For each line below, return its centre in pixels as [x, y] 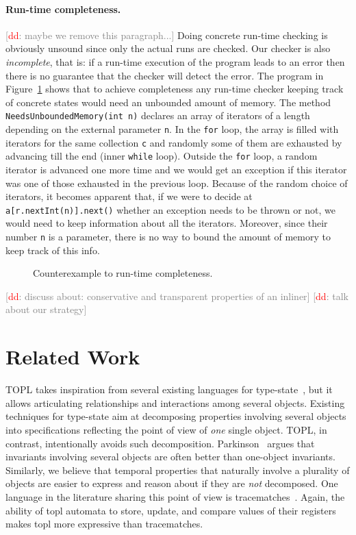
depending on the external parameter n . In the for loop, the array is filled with [172, 129]
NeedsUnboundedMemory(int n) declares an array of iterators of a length [158, 115]
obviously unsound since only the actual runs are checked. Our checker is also [168, 48]
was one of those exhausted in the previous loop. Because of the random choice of [177, 183]
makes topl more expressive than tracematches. [104, 524]
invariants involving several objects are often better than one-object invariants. [170, 457]
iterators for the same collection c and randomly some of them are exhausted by [174, 142]
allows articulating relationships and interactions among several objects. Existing [175, 402]
